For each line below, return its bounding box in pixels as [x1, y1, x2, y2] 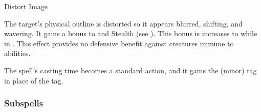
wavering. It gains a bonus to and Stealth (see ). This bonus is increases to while [4, 28, 257, 39]
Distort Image [4, 1, 48, 11]
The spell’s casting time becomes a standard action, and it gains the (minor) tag [4, 65, 257, 75]
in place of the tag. [4, 75, 63, 86]
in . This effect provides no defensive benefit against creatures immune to [4, 38, 234, 48]
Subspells [4, 97, 43, 109]
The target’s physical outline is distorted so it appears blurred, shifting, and [4, 18, 243, 29]
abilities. [4, 48, 31, 59]
